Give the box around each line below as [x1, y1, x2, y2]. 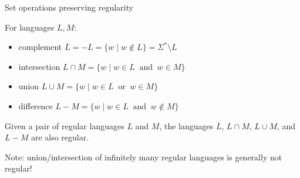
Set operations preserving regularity [5, 1, 133, 13]
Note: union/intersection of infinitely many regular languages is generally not [5, 150, 282, 163]
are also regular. [31, 131, 89, 143]
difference [18, 99, 53, 112]
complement [18, 41, 62, 53]
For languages [5, 21, 55, 33]
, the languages [159, 119, 214, 132]
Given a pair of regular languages [5, 119, 124, 132]
